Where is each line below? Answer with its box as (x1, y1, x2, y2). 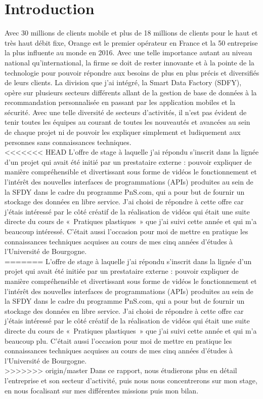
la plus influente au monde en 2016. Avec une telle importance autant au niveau (5, 47, 252, 58)
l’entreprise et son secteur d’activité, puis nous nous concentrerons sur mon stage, (5, 375, 257, 385)
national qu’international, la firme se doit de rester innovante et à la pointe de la (5, 57, 254, 67)
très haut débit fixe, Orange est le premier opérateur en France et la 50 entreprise (5, 37, 258, 48)
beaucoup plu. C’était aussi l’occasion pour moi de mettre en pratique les (5, 335, 232, 346)
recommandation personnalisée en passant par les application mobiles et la (5, 97, 236, 107)
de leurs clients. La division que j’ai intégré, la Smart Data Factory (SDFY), (5, 77, 242, 88)
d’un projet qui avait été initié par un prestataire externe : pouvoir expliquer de (5, 156, 252, 167)
